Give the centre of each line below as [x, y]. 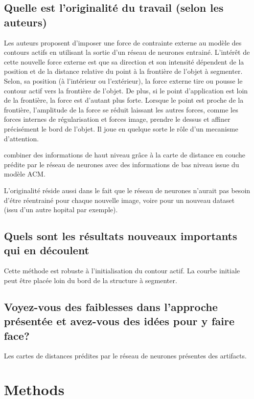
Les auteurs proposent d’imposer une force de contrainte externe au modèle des [123, 42]
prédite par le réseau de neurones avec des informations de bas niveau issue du [122, 164]
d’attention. [22, 138]
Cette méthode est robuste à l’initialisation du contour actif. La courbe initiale [122, 271]
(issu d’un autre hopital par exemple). [61, 210]
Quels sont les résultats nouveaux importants [121, 236]
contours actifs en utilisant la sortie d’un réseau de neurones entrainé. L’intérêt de [127, 52]
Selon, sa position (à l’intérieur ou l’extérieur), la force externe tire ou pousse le [123, 80]
